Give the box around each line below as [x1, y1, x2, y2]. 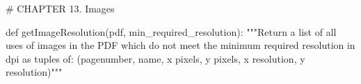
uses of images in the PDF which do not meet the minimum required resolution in [6, 38, 355, 52]
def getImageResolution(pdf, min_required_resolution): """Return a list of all [6, 24, 337, 39]
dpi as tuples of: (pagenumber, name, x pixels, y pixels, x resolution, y [6, 51, 305, 65]
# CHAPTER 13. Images [6, 1, 115, 15]
